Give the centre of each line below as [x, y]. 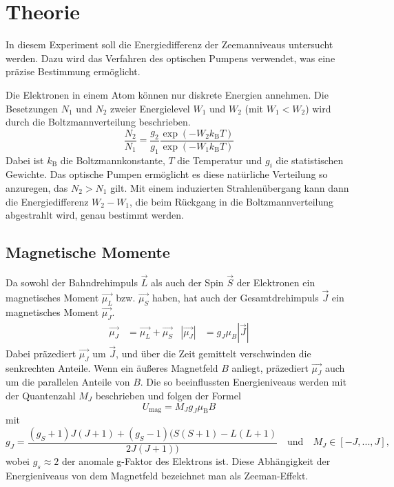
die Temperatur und [220, 160]
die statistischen [310, 160]
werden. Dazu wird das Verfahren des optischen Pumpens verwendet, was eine [170, 58]
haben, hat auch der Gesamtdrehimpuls [235, 297]
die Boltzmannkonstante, [113, 160]
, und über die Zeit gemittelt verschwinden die [214, 353]
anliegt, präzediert [270, 367]
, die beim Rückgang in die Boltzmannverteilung [232, 201]
